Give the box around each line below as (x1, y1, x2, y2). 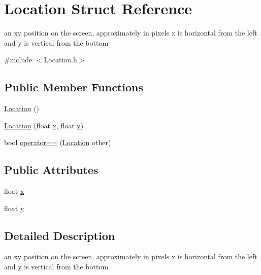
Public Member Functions (4, 79, 143, 95)
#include (4, 54, 32, 65)
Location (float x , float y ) (4, 120, 84, 130)
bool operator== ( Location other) (4, 137, 111, 148)
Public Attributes (4, 162, 99, 178)
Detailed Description (4, 227, 115, 243)
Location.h (44, 54, 77, 65)
